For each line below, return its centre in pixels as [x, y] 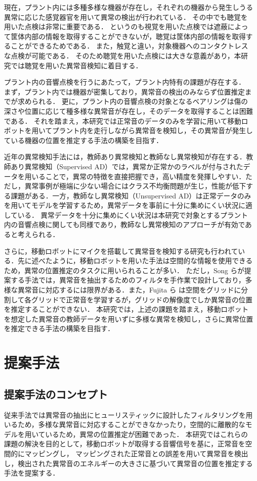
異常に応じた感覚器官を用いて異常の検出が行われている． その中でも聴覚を [126, 17]
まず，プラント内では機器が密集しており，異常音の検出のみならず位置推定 [125, 91]
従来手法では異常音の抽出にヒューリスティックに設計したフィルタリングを [125, 414]
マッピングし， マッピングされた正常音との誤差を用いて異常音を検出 [136, 453]
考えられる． [38, 234]
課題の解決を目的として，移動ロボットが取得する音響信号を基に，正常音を [125, 444]
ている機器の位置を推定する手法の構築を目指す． [84, 140]
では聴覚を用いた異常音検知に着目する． [76, 65]
